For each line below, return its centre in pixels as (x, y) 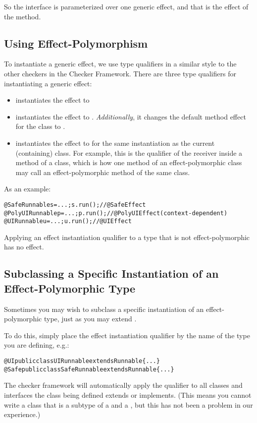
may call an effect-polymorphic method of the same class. (103, 172)
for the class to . (40, 126)
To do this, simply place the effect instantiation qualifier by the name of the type (127, 335)
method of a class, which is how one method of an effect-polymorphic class (129, 162)
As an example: (27, 189)
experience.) (22, 414)
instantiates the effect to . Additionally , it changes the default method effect (131, 116)
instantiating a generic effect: (48, 83)
